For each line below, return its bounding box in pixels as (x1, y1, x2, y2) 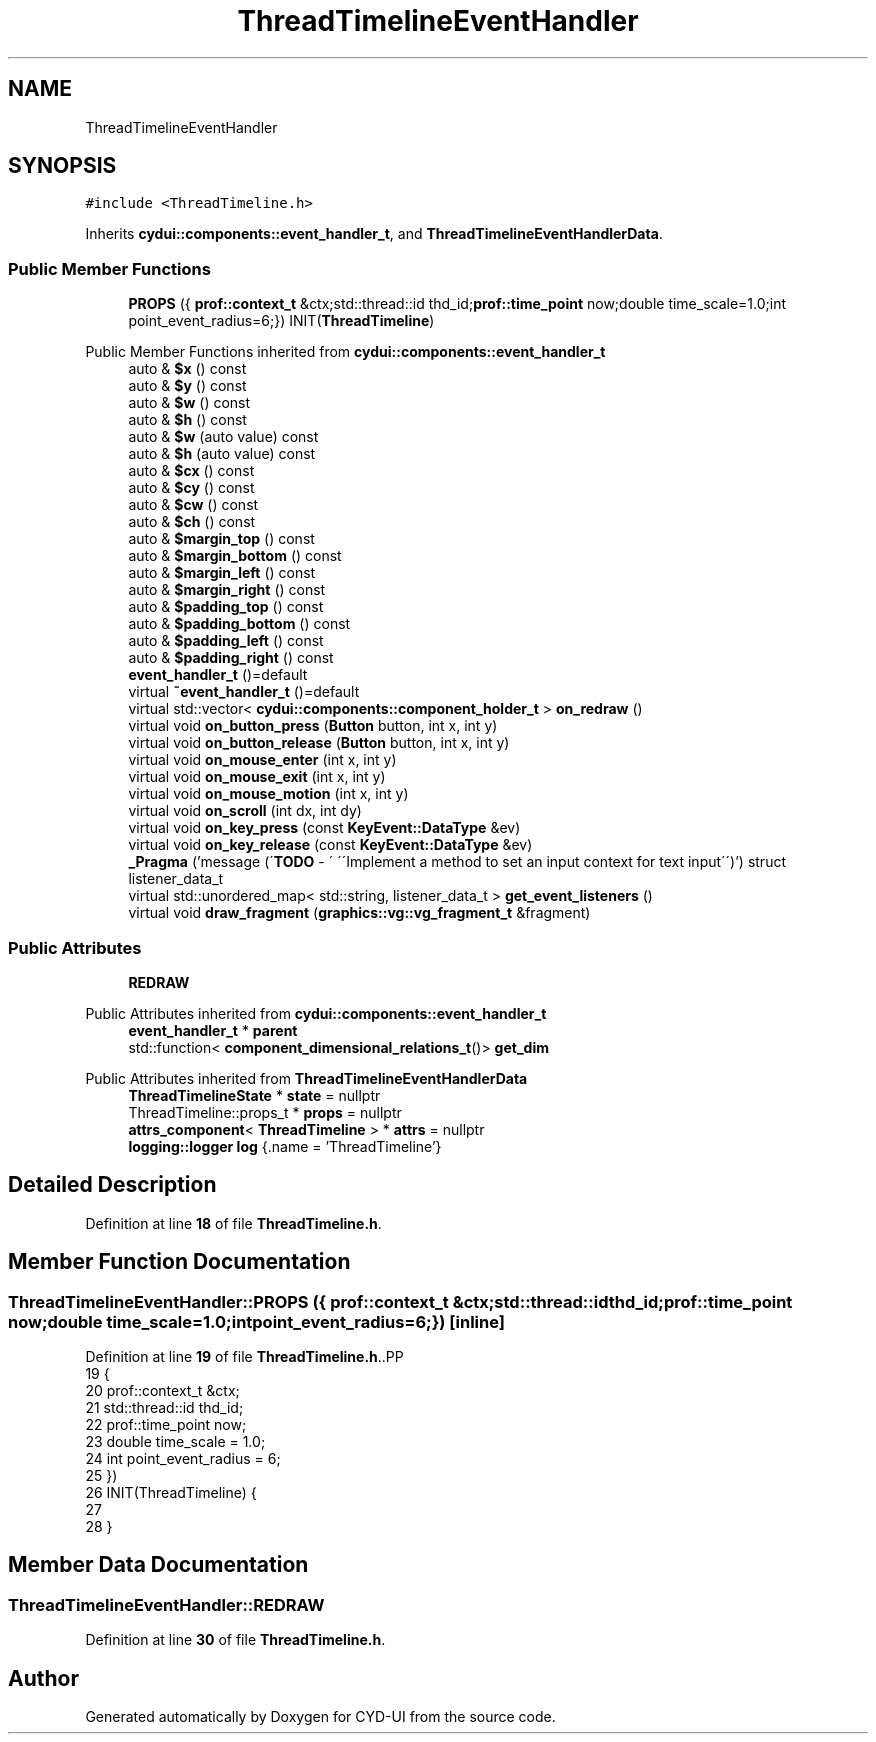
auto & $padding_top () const (128, 598, 324, 616)
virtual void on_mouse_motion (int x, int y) (128, 785, 409, 803)
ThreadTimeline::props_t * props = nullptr (128, 1103, 402, 1121)
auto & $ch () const (128, 513, 256, 531)
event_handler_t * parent (128, 1021, 298, 1039)
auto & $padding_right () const (128, 649, 334, 667)
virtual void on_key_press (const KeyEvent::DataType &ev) (128, 819, 521, 837)
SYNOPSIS (8, 153, 117, 179)
